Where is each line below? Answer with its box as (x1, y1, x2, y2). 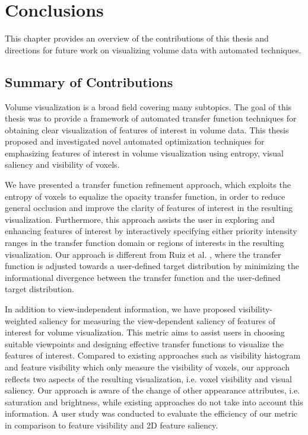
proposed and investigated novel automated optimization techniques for (5, 135, 265, 148)
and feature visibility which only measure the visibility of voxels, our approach (5, 360, 290, 373)
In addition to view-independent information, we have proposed (5, 303, 236, 315)
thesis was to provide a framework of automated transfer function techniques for (5, 112, 297, 124)
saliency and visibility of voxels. (5, 158, 120, 171)
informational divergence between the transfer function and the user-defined (5, 271, 281, 283)
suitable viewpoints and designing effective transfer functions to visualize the (5, 337, 284, 350)
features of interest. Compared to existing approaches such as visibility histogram (5, 349, 301, 362)
